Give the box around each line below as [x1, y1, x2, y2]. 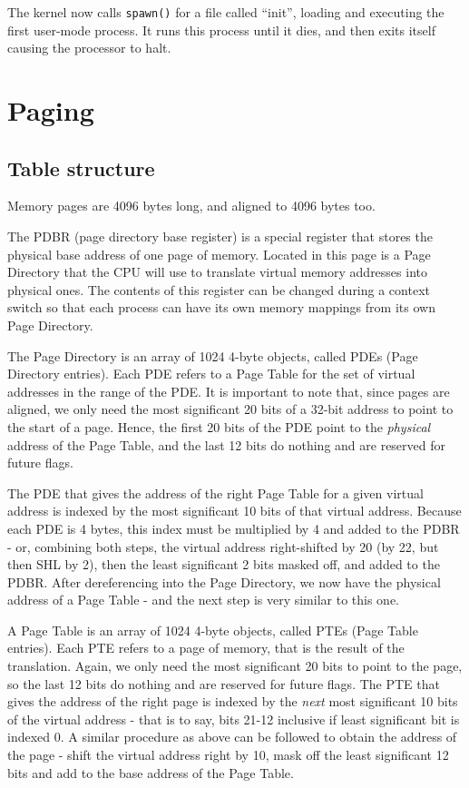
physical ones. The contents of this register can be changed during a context [7, 280, 430, 299]
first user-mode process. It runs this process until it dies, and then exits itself [7, 20, 435, 39]
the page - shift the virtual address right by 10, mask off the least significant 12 [7, 745, 449, 764]
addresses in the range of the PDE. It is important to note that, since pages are [7, 381, 450, 400]
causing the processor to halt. [7, 38, 171, 57]
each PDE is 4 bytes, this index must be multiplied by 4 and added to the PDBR [7, 518, 460, 537]
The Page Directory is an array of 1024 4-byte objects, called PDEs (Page [7, 346, 418, 365]
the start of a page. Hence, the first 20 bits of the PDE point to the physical [7, 417, 431, 436]
